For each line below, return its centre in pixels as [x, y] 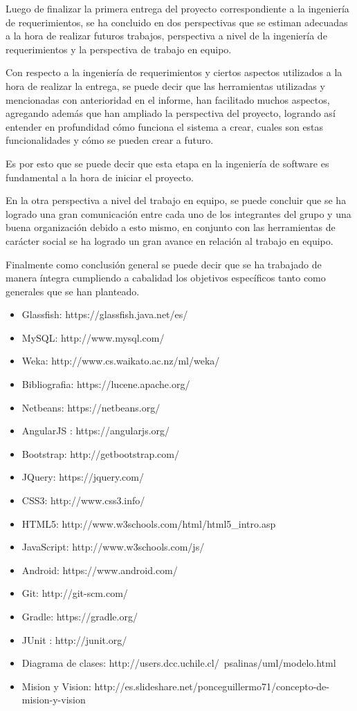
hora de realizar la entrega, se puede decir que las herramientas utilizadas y [165, 85]
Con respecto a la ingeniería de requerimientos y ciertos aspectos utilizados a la [174, 72]
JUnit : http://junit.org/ [74, 639]
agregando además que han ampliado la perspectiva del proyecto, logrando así [171, 113]
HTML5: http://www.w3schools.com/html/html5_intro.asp [149, 523]
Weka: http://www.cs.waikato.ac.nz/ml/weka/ [121, 361]
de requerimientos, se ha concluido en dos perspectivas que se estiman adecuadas [177, 22]
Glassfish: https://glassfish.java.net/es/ [105, 314]
